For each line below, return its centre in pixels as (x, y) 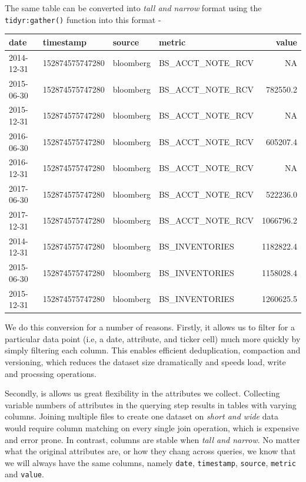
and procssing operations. (51, 373)
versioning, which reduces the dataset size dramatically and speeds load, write (145, 362)
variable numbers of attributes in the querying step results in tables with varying (151, 404)
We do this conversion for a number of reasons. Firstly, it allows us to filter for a (150, 327)
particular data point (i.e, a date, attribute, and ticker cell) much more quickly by (153, 338)
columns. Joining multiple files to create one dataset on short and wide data (142, 416)
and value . (24, 474)
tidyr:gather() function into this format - (83, 19)
